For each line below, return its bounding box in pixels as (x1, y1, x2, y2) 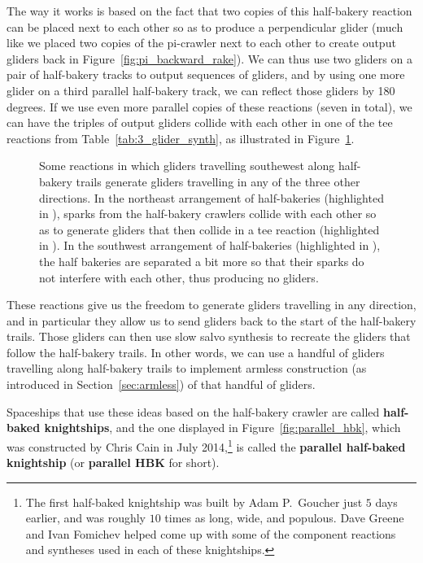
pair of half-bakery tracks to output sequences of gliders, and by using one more (7, 66, 405, 83)
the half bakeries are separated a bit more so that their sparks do (39, 252, 364, 269)
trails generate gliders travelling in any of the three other (76, 172, 360, 190)
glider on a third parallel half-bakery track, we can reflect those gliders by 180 (7, 81, 395, 98)
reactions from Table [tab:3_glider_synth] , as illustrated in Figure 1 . (7, 129, 355, 146)
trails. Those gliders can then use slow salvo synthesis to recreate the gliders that (7, 328, 411, 345)
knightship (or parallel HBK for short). (7, 454, 220, 471)
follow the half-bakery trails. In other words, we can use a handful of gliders (7, 343, 385, 360)
